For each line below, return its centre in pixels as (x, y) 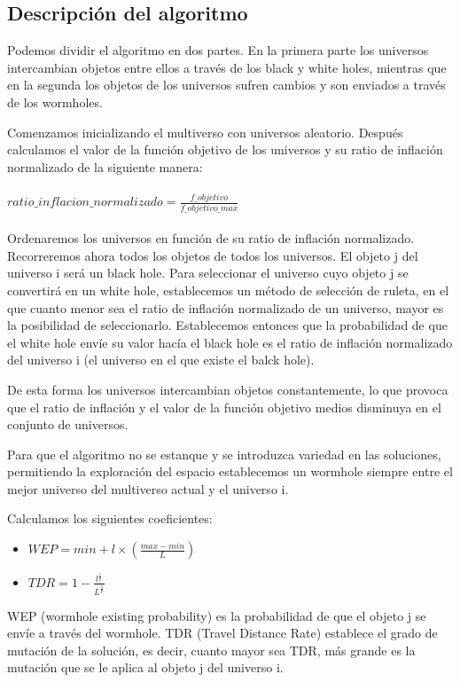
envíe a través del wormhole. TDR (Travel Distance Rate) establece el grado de (222, 633)
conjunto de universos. (68, 424)
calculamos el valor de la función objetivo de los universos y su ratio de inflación (225, 149)
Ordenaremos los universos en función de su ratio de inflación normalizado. (211, 238)
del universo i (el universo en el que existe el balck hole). (161, 360)
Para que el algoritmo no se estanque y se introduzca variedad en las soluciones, (224, 454)
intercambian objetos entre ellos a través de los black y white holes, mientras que (227, 67)
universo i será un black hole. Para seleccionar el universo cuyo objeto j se (208, 273)
